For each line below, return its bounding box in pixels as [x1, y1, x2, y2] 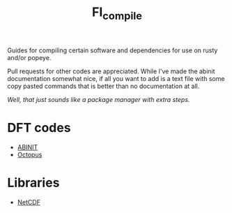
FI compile [91, 4, 143, 22]
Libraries [7, 175, 60, 191]
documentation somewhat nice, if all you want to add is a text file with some [7, 74, 225, 82]
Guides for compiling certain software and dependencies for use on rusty [7, 46, 218, 54]
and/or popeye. [7, 53, 52, 61]
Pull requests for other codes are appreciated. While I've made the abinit [7, 67, 215, 75]
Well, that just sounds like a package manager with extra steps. [7, 95, 190, 103]
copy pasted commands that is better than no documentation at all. [7, 82, 200, 90]
